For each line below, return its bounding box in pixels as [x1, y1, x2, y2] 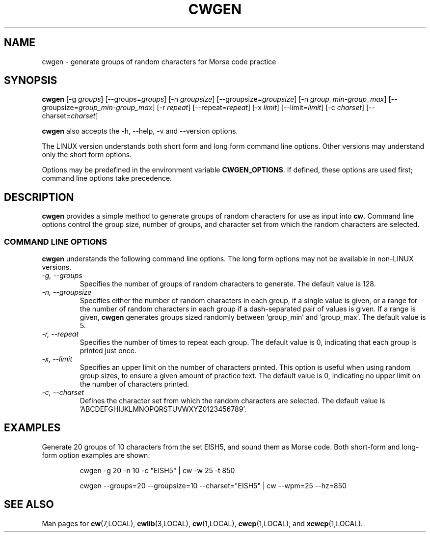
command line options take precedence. [42, 174, 172, 183]
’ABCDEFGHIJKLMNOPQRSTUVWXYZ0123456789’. [80, 405, 246, 414]
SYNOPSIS [4, 74, 57, 87]
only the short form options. [42, 150, 132, 159]
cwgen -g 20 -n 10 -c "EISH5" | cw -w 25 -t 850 [80, 466, 235, 475]
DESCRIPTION [4, 191, 74, 203]
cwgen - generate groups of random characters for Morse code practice [42, 57, 276, 66]
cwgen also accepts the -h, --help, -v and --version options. [42, 127, 238, 136]
